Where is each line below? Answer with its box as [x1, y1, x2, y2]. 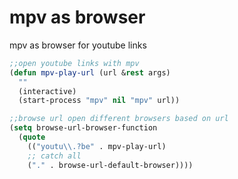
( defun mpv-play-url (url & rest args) [9, 67, 171, 78]
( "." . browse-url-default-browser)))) [27, 160, 194, 170]
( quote [18, 132, 46, 143]
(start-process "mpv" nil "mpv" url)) [18, 96, 181, 106]
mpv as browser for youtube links [9, 39, 147, 51]
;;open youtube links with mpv [9, 58, 140, 68]
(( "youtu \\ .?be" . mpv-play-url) [27, 141, 167, 151]
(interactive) [18, 86, 77, 96]
